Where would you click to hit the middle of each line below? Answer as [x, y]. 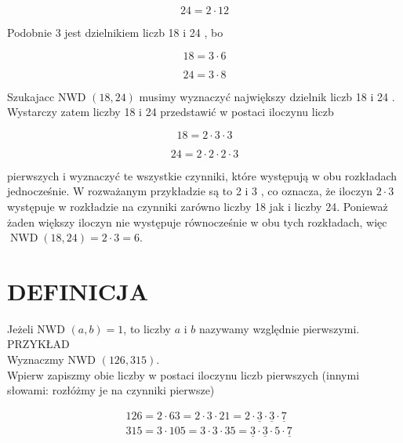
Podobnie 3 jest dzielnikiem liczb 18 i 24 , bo [115, 32]
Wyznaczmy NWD [51, 359]
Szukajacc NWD [47, 96]
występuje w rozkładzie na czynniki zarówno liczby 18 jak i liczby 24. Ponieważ [198, 206]
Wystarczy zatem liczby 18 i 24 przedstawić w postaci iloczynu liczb [171, 112]
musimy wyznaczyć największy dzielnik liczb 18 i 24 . [267, 96]
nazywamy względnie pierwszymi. [279, 328]
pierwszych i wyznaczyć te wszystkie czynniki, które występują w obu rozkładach [202, 175]
